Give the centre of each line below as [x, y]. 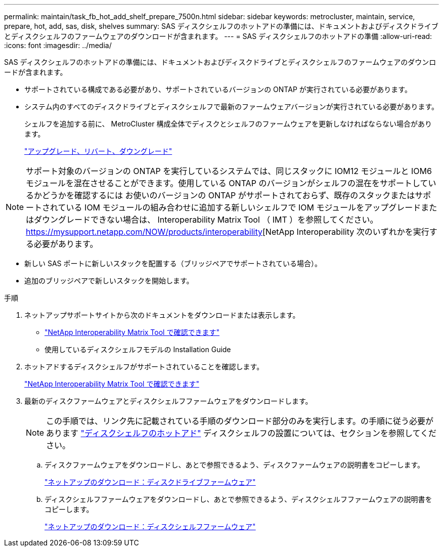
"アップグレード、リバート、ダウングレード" [98, 151]
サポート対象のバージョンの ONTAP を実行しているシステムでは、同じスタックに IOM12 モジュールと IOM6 [229, 171]
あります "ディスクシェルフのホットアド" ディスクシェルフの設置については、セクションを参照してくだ [241, 433]
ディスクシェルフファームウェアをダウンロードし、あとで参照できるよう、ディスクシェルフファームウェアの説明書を [238, 499]
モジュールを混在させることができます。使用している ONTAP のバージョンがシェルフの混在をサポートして [227, 183]
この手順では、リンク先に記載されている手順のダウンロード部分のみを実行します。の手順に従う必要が [240, 421]
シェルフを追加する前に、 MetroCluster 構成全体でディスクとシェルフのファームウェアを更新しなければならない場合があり [228, 124]
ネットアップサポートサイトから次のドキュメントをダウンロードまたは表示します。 [162, 315]
